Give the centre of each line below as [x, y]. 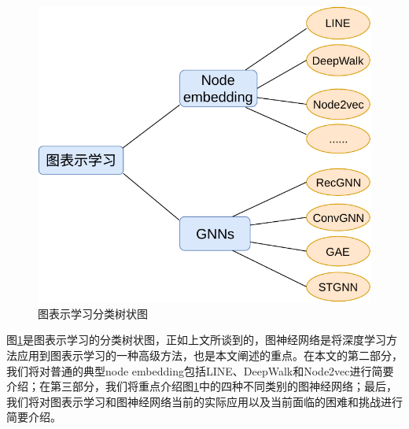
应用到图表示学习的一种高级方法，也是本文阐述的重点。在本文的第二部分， [210, 355]
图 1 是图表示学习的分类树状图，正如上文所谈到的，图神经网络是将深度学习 [196, 340]
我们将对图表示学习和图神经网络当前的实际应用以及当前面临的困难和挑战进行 [204, 401]
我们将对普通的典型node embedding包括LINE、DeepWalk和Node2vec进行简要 [200, 370]
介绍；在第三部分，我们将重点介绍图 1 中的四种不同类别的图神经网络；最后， [202, 386]
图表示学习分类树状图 [93, 313]
